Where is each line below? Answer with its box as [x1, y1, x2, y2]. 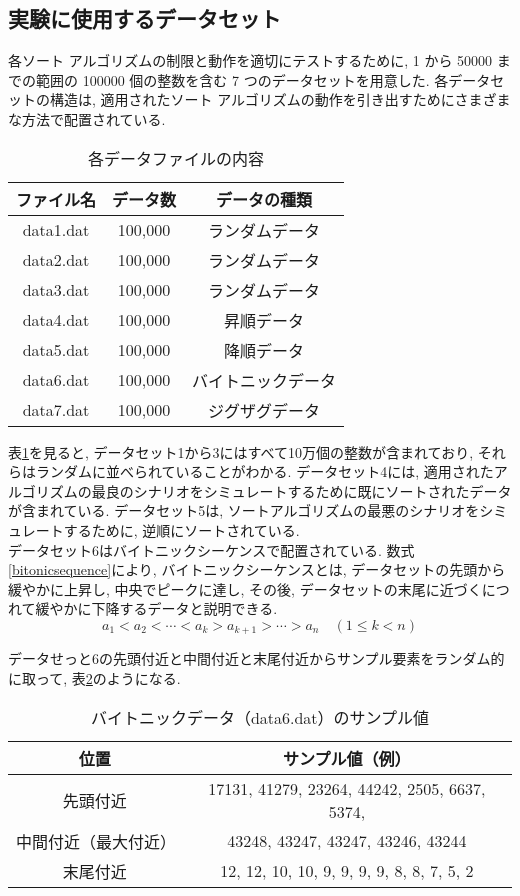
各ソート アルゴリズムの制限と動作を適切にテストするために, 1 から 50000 [8, 50, 493, 71]
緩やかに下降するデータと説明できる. [35, 598, 278, 619]
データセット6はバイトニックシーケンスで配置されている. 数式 [8, 539, 415, 560]
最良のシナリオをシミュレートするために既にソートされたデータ [91, 480, 512, 501]
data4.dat [22, 308, 90, 332]
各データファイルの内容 [88, 146, 265, 170]
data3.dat [22, 278, 90, 302]
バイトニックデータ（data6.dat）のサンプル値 [90, 705, 430, 729]
